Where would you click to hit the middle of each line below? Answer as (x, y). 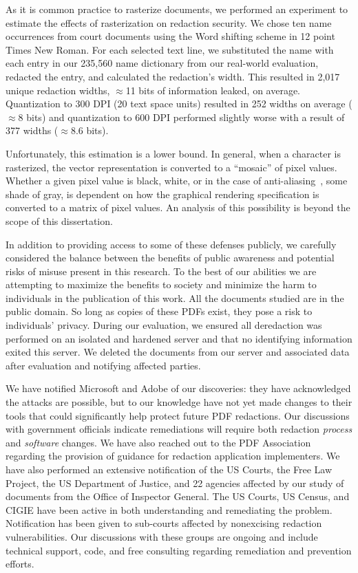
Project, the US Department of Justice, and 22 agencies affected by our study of (175, 483)
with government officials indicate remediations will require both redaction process (179, 429)
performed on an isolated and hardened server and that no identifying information (179, 338)
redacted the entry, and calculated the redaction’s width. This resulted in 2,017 (173, 76)
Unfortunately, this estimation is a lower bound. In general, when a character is (173, 153)
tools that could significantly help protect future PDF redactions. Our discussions (178, 415)
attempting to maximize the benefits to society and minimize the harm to (161, 284)
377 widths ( (32, 130)
